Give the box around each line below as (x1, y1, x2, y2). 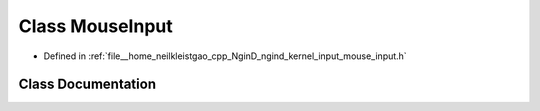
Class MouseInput (18, 15, 174, 37)
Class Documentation (18, 76, 157, 93)
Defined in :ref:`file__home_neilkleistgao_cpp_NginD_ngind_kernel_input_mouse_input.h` (43, 50, 407, 62)
